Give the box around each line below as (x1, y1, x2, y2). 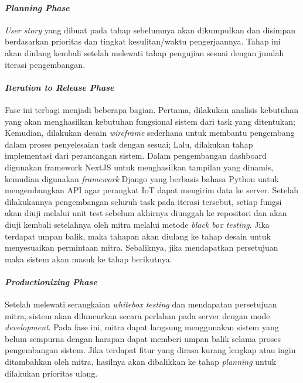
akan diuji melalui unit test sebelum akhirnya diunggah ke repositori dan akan (5, 207, 287, 219)
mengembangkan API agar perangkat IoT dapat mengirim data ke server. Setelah (5, 184, 298, 196)
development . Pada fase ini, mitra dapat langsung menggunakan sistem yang (5, 321, 279, 333)
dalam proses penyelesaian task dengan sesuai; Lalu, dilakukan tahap (5, 138, 253, 150)
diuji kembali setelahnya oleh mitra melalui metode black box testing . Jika (5, 218, 270, 230)
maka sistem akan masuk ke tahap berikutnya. (5, 252, 172, 265)
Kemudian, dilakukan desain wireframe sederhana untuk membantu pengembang (5, 126, 295, 139)
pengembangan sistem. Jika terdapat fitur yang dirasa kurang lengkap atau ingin (5, 344, 296, 356)
